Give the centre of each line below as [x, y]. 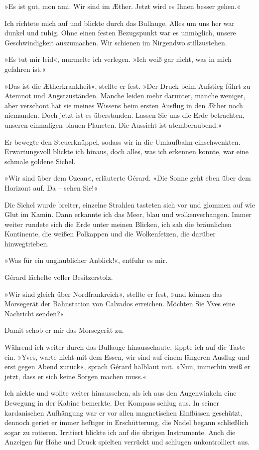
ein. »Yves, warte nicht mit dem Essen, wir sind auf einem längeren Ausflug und [127, 356]
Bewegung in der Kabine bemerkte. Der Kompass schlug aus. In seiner [112, 403]
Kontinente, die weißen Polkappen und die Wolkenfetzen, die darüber [110, 234]
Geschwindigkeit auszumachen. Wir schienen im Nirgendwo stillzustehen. [116, 42]
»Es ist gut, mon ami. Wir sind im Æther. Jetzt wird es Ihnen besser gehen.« [123, 6]
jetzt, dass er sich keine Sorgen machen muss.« [76, 376]
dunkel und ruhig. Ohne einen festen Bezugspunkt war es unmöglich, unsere [120, 33]
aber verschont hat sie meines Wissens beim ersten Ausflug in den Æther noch [124, 105]
